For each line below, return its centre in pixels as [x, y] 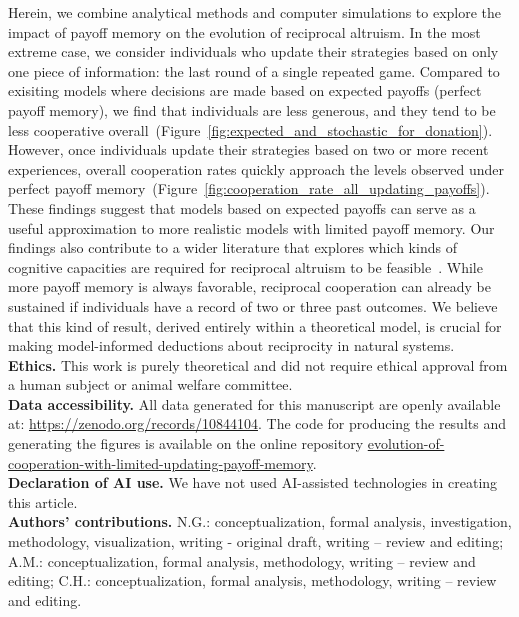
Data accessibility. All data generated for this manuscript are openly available [254, 403]
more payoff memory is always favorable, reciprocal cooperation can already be [250, 286]
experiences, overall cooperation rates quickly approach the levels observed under [256, 168]
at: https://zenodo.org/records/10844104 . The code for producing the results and [257, 423]
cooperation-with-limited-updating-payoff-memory [160, 462]
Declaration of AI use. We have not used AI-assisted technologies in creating [253, 482]
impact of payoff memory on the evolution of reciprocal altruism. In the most [244, 31]
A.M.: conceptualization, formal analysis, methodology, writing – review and [242, 560]
